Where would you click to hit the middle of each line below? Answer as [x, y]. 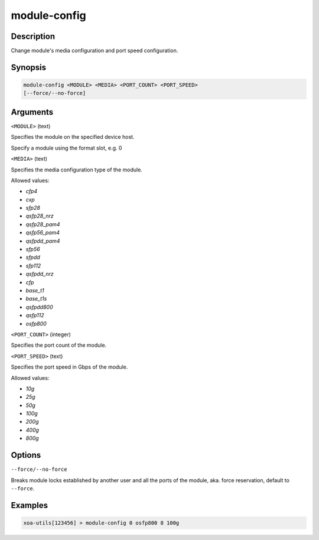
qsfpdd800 [39, 307]
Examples [30, 505]
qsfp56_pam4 [43, 233]
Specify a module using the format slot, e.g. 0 [66, 148]
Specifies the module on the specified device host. [73, 137]
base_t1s [36, 299]
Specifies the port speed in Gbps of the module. [69, 367]
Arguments [32, 112]
